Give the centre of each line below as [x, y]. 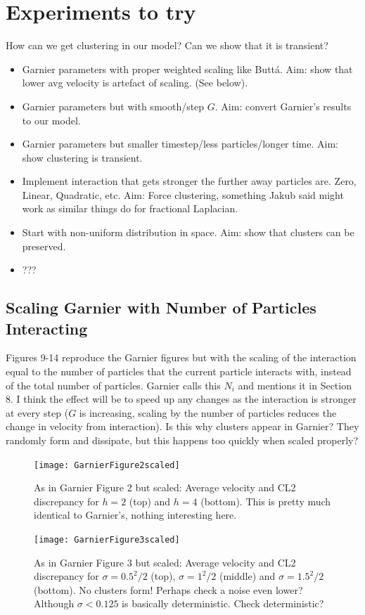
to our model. [51, 120]
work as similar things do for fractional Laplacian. [130, 208]
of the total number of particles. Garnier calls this [113, 385]
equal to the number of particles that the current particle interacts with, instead [179, 371]
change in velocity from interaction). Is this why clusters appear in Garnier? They [182, 426]
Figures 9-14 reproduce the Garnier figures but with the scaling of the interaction [181, 357]
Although [54, 603]
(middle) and [247, 576]
